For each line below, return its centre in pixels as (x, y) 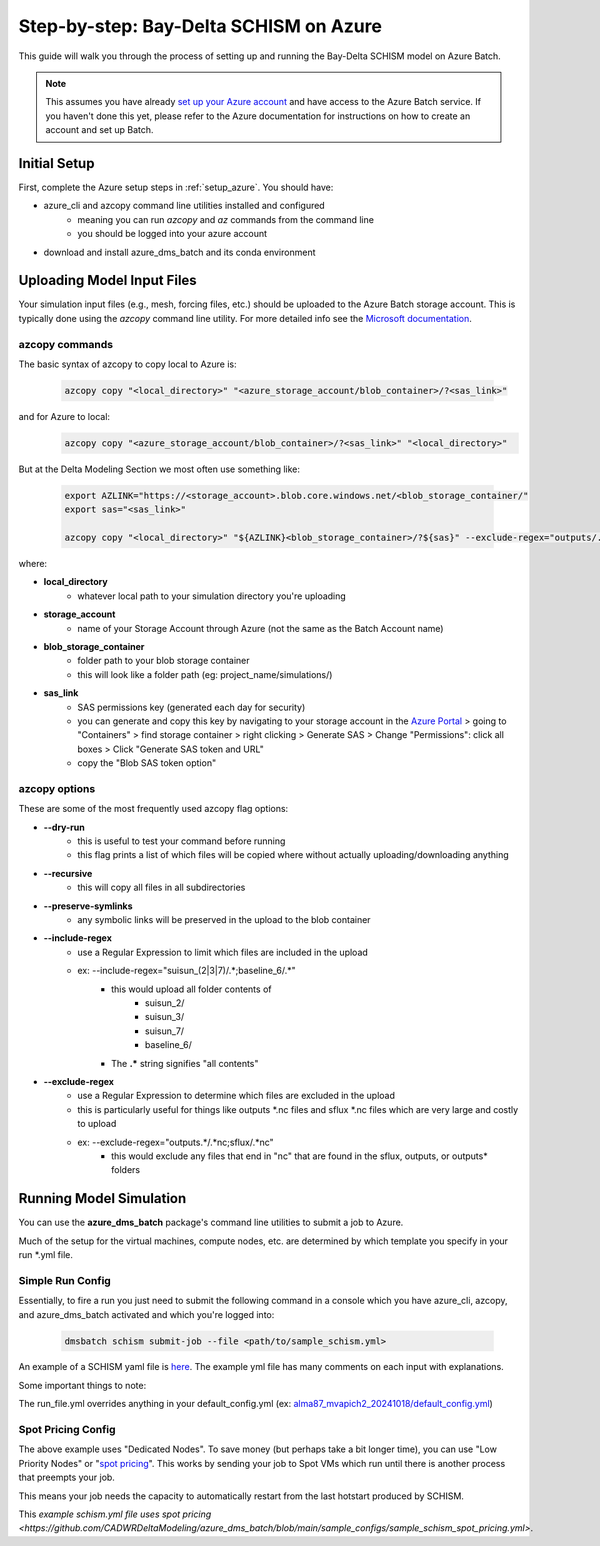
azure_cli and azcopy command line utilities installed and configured (184, 206)
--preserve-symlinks (88, 906)
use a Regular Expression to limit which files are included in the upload (223, 952)
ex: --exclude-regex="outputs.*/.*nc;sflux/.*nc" (175, 1142)
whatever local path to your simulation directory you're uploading (212, 596)
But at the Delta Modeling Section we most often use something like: (159, 469)
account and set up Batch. (99, 130)
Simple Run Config (65, 1280)
